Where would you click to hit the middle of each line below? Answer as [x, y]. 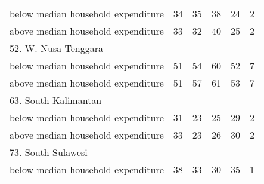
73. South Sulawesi [49, 152]
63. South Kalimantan [56, 100]
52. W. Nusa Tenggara [57, 48]
